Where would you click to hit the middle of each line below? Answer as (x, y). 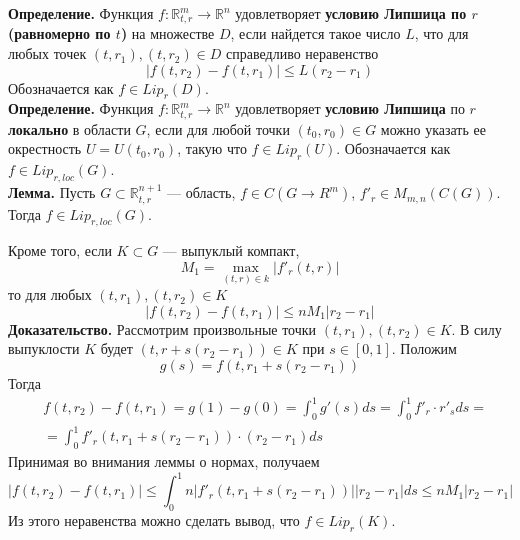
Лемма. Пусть (52, 192)
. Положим (424, 348)
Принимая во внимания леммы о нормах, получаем (164, 461)
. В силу (476, 328)
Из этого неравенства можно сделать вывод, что (154, 520)
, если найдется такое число (315, 33)
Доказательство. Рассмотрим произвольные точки (162, 328)
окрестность (45, 148)
